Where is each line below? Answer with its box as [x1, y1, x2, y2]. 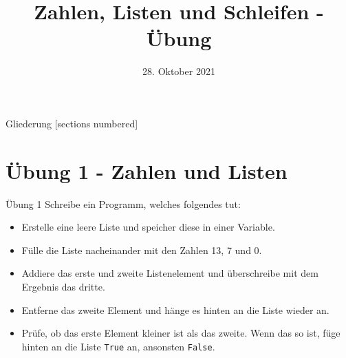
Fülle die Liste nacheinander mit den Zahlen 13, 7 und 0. [21, 242, 262, 257]
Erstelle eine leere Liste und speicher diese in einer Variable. [21, 220, 275, 234]
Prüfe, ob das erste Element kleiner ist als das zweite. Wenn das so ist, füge [21, 326, 340, 340]
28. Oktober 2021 [142, 64, 215, 78]
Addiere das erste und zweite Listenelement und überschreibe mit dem [21, 266, 318, 280]
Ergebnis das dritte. [21, 280, 105, 293]
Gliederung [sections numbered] [6, 116, 138, 130]
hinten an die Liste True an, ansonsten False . [21, 339, 215, 353]
